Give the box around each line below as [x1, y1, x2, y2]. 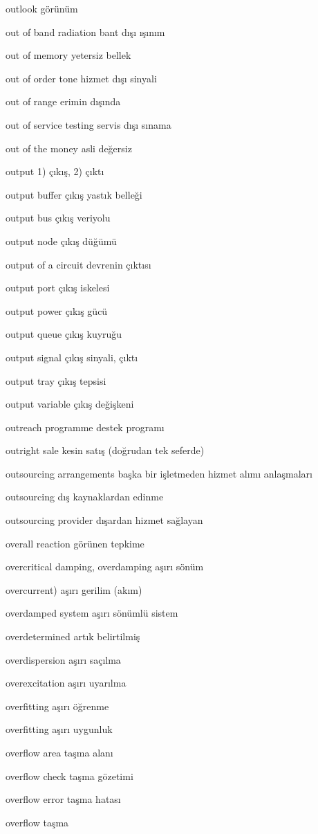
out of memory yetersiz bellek [6, 48, 131, 62]
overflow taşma [6, 815, 69, 829]
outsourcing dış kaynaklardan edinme [6, 489, 164, 504]
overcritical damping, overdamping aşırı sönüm [6, 559, 204, 574]
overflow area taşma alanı [6, 745, 113, 759]
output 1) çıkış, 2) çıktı [6, 164, 104, 179]
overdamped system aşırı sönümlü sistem [6, 606, 178, 620]
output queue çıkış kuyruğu [6, 327, 122, 341]
